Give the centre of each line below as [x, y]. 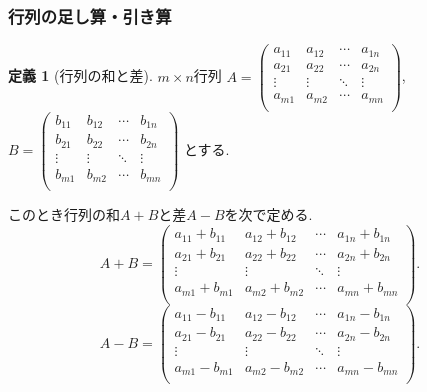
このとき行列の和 [64, 214]
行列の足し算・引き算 [90, 15]
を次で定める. [268, 214]
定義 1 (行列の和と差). [80, 75]
